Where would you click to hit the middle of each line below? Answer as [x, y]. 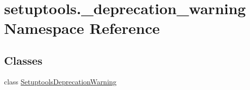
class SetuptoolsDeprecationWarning [60, 81]
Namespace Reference [82, 28]
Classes [23, 60]
